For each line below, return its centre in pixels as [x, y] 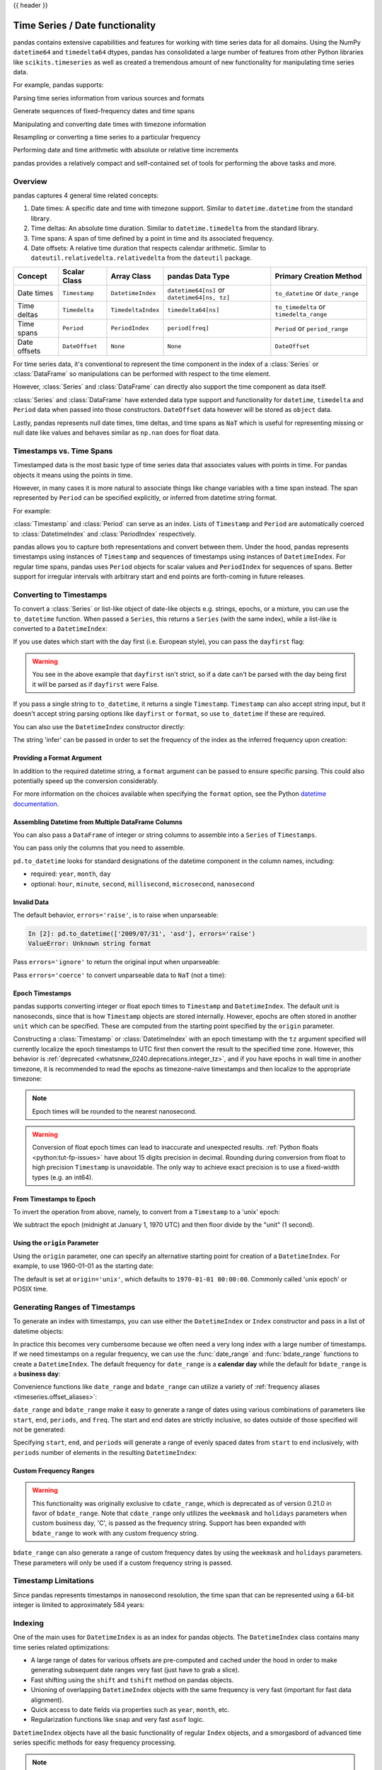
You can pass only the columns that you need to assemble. [99, 848]
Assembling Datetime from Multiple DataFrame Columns [98, 822]
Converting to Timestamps [60, 595]
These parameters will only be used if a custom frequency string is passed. [123, 1563]
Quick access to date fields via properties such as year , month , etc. [130, 1709]
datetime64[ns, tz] [198, 297]
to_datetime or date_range [317, 293]
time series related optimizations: [61, 1647]
